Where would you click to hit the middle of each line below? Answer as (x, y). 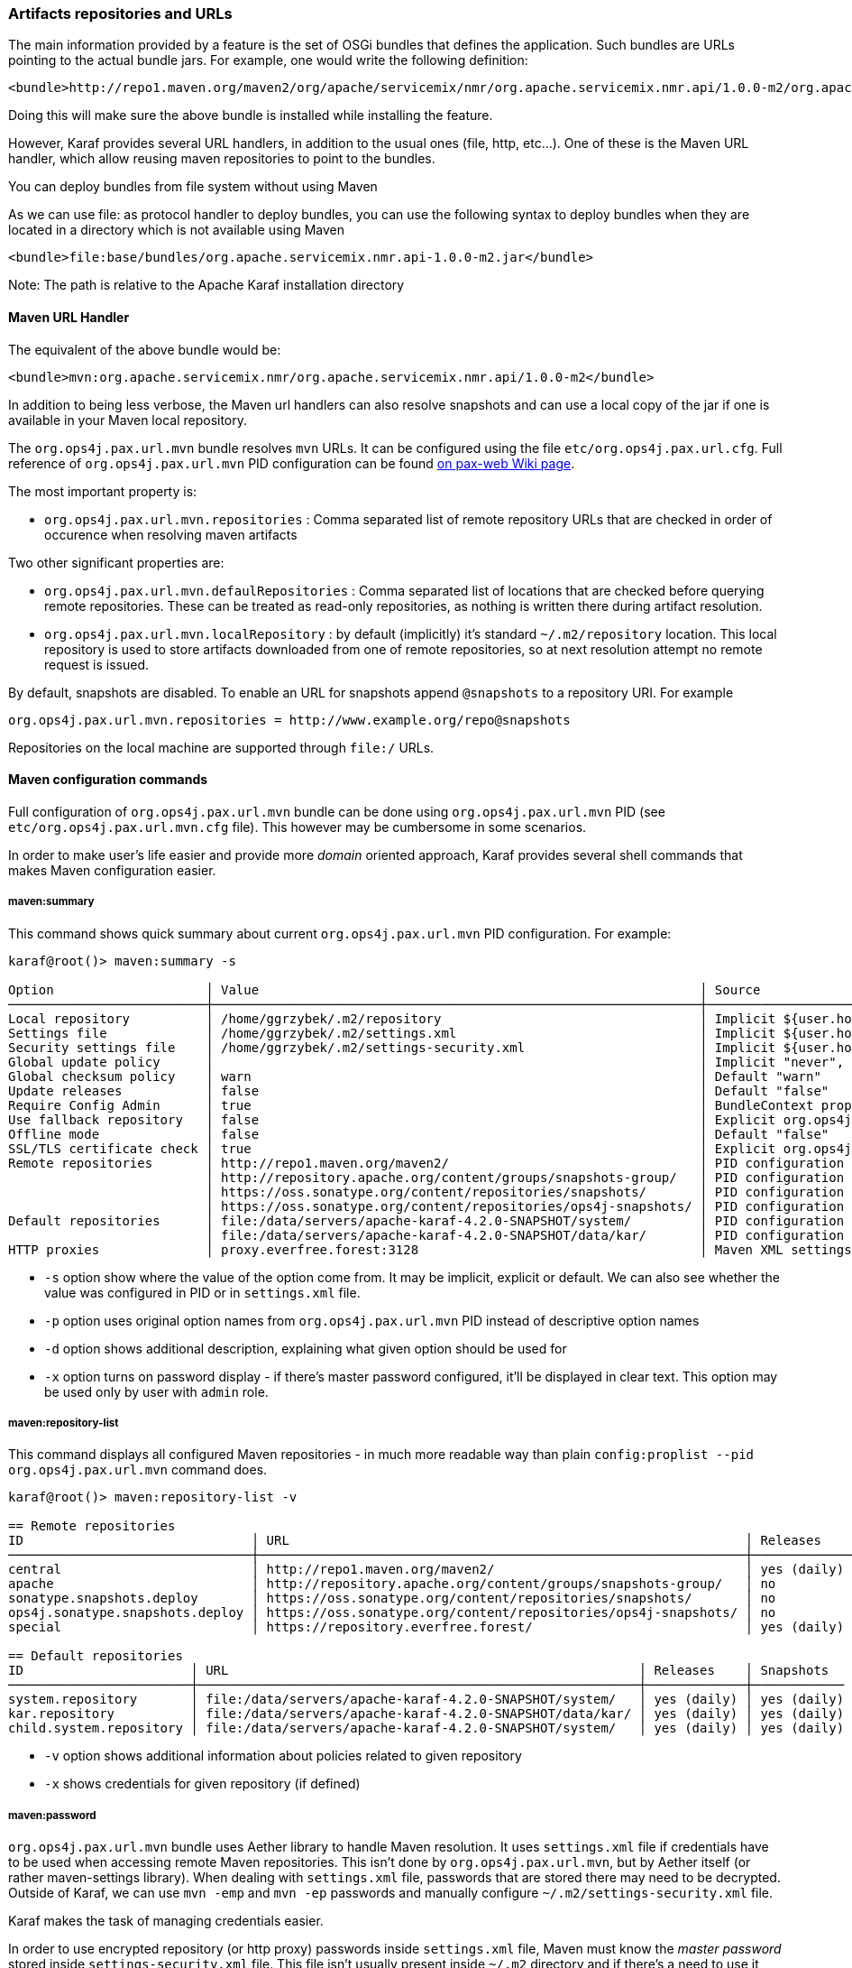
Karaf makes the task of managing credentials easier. (166, 1921)
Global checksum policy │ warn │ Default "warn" (415, 1076)
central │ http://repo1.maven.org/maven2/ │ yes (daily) (426, 1570)
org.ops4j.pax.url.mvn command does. (138, 1470)
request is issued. (97, 664)
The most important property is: (103, 491)
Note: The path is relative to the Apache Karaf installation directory (206, 285)
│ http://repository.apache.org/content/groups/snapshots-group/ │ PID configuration (525, 1177)
